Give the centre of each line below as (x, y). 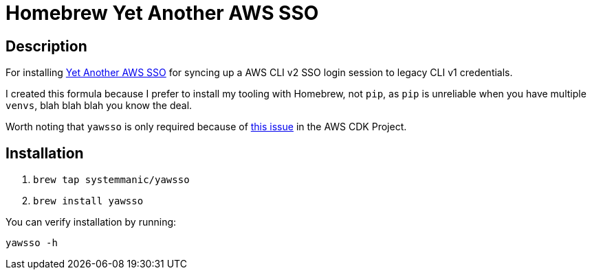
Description (46, 46)
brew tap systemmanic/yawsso (111, 180)
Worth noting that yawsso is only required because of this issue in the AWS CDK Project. (206, 127)
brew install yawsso (88, 201)
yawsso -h (32, 243)
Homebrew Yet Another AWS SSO (162, 13)
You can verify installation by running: (91, 222)
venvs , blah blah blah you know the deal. (99, 106)
